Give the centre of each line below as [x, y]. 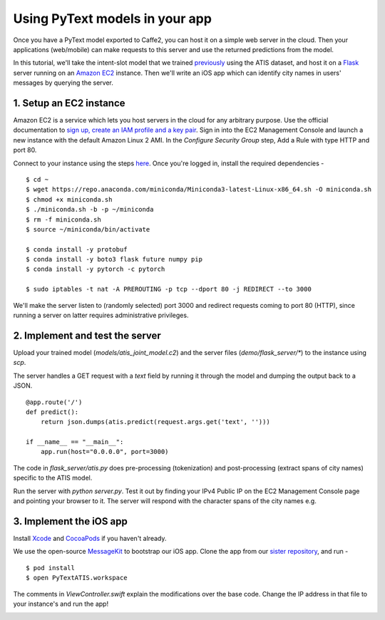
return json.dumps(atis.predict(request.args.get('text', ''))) [155, 422]
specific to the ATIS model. [53, 478]
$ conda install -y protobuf [77, 249]
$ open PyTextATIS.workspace [77, 578]
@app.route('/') [54, 402]
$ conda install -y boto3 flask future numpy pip [114, 259]
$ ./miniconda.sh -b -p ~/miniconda [90, 210]
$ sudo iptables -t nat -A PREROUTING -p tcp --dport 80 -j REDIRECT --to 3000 [169, 289]
